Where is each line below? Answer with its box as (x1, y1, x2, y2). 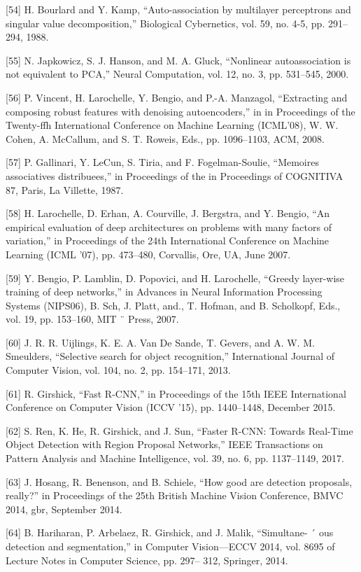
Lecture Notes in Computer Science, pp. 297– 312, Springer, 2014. (6, 552, 288, 567)
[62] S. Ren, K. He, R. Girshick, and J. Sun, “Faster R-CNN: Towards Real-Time (6, 423, 353, 438)
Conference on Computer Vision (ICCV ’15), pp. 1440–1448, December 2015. (6, 400, 336, 414)
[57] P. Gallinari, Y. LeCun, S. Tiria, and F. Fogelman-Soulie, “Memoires (6, 155, 319, 169)
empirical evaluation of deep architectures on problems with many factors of (6, 219, 332, 234)
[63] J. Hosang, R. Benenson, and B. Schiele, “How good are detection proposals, (6, 474, 353, 489)
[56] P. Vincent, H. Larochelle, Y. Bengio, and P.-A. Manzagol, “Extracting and (6, 90, 348, 104)
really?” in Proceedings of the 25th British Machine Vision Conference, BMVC (6, 488, 344, 503)
